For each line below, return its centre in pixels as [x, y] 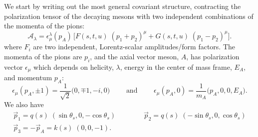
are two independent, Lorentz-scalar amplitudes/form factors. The [134, 47]
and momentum [28, 77]
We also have [24, 104]
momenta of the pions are [43, 56]
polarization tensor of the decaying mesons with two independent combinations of [129, 16]
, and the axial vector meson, [134, 56]
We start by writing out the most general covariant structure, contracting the [123, 6]
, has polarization [213, 56]
